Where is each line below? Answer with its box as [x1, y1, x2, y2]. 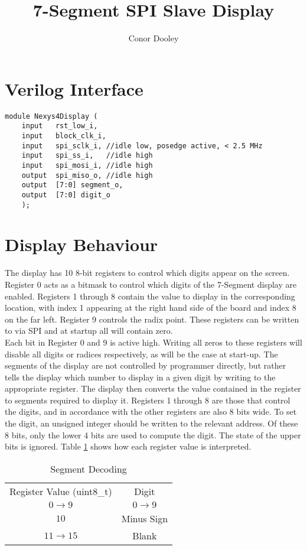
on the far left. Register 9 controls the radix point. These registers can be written [5, 313, 299, 325]
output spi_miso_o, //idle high [21, 171, 153, 180]
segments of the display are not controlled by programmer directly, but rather [5, 359, 286, 372]
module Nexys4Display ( [5, 112, 98, 121]
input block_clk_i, [21, 131, 106, 140]
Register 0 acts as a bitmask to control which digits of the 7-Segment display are [5, 278, 297, 290]
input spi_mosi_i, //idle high [21, 161, 153, 170]
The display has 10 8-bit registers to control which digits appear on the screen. [5, 266, 290, 279]
